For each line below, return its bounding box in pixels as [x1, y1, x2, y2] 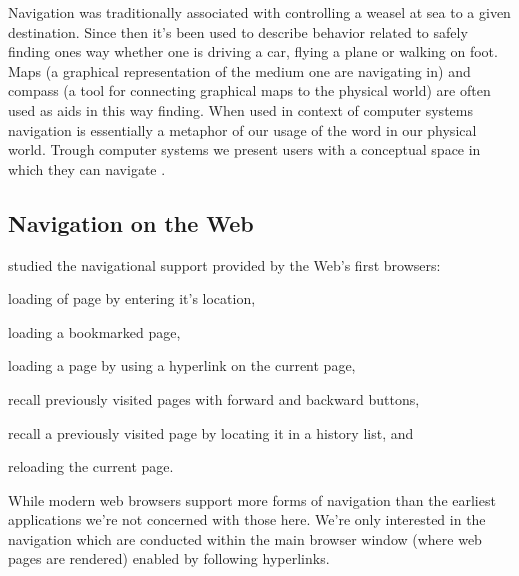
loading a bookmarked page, [8, 321, 181, 342]
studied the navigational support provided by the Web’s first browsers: [8, 254, 441, 275]
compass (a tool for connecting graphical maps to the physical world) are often [8, 80, 491, 101]
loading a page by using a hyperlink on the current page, [8, 355, 356, 376]
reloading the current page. [8, 456, 174, 477]
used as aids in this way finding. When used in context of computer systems [8, 99, 473, 120]
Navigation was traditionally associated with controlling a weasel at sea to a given [8, 2, 511, 22]
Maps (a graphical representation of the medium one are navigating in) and [8, 60, 471, 81]
